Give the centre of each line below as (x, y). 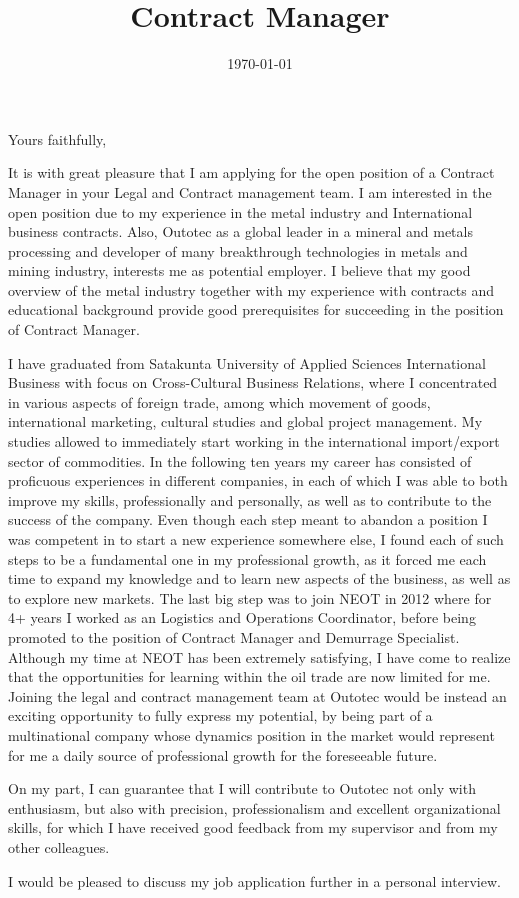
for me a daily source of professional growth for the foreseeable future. (223, 754)
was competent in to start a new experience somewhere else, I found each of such (256, 539)
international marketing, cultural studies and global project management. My (245, 421)
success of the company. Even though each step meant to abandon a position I (248, 519)
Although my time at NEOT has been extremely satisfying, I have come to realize (259, 656)
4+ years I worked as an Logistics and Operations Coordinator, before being (242, 617)
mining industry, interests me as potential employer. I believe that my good (239, 270)
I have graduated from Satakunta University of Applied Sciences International (247, 362)
